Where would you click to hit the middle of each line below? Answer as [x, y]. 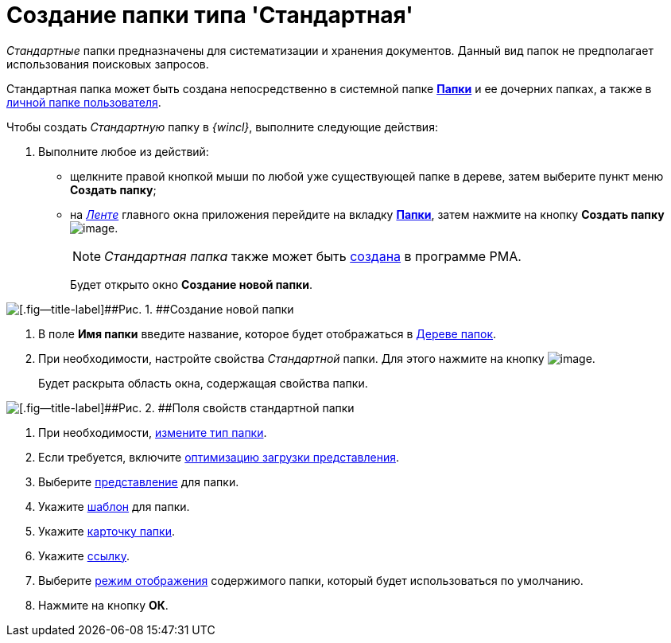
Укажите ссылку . [84, 555]
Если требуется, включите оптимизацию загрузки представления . [219, 457]
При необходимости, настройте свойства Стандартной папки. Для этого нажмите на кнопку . [317, 358]
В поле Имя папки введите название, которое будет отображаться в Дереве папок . [268, 333]
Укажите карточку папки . [107, 531]
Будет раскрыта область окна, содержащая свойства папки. [203, 383]
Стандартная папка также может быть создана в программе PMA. [313, 256]
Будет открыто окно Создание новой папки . [191, 284]
